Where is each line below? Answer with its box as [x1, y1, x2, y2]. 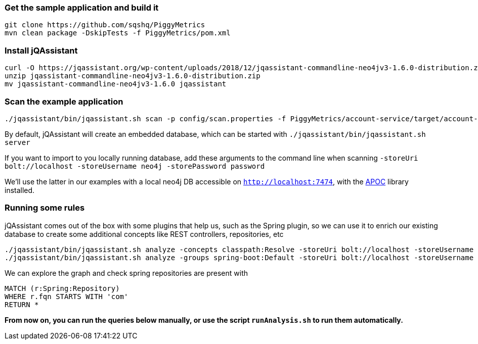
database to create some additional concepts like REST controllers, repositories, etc [5, 229, 284, 238]
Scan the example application [5, 96, 123, 107]
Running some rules [5, 203, 85, 213]
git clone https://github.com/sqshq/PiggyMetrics [5, 21, 205, 29]
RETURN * [5, 300, 39, 309]
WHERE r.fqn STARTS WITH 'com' [5, 292, 128, 301]
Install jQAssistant [5, 45, 78, 56]
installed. [5, 185, 35, 194]
